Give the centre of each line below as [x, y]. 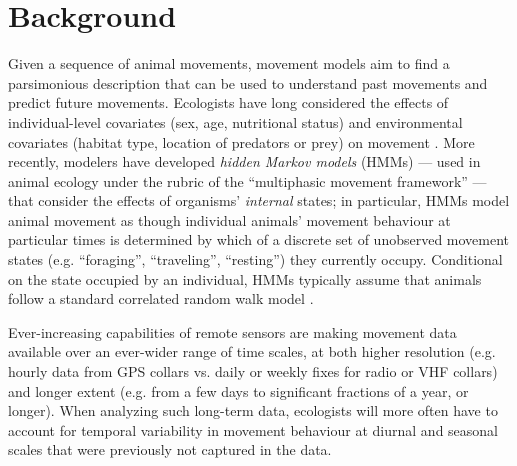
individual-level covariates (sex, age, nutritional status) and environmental [235, 121]
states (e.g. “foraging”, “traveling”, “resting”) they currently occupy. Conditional [255, 259]
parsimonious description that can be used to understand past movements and [248, 82]
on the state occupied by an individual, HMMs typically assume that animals [245, 278]
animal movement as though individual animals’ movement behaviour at [229, 219]
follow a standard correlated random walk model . [161, 298]
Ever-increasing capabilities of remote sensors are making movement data [232, 331]
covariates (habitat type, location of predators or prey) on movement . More [241, 141]
